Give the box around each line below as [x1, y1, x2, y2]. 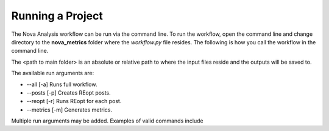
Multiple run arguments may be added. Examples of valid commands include [11, 117, 203, 124]
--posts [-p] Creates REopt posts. [26, 89, 111, 96]
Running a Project [11, 9, 103, 22]
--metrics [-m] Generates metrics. [26, 106, 113, 113]
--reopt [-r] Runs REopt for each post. [26, 98, 122, 105]
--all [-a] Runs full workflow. [26, 81, 97, 88]
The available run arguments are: [11, 70, 94, 77]
